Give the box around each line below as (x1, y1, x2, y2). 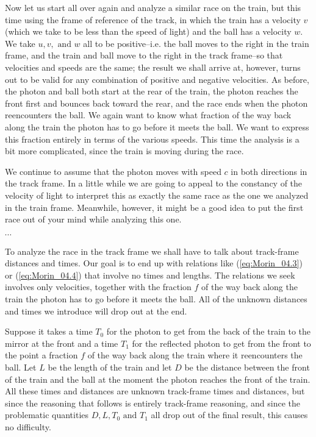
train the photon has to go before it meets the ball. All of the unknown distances (5, 293, 307, 305)
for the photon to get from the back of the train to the (106, 325, 311, 338)
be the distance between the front (184, 361, 310, 374)
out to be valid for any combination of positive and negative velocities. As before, (5, 73, 309, 85)
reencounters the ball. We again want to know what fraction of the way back (5, 108, 292, 121)
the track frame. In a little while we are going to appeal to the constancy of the (5, 177, 303, 190)
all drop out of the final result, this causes (151, 408, 308, 421)
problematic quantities (5, 408, 89, 421)
